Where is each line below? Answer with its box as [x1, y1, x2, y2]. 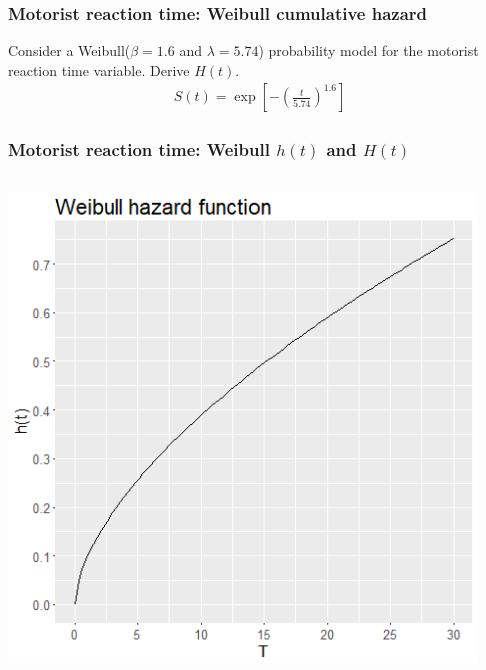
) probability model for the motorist [258, 40, 479, 61]
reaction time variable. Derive [8, 59, 190, 80]
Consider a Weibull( [8, 40, 131, 61]
